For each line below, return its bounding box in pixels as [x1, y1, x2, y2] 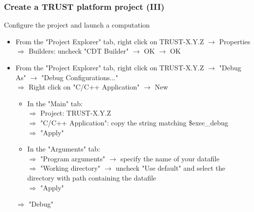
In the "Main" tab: [27, 98, 83, 108]
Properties [219, 36, 251, 46]
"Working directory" [40, 163, 100, 173]
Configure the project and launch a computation [4, 20, 150, 30]
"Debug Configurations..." [41, 72, 118, 82]
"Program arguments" [40, 153, 105, 163]
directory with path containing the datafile [27, 172, 157, 182]
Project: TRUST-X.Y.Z [40, 108, 111, 118]
